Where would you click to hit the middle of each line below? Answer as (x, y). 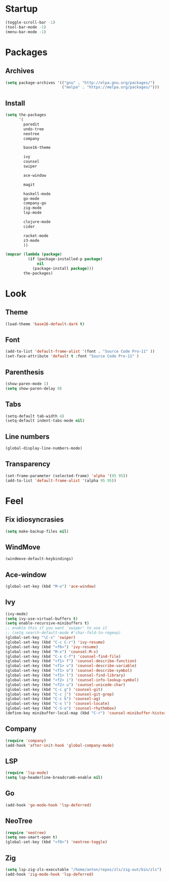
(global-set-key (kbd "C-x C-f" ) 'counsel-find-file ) (63, 656)
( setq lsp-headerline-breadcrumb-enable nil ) (54, 778)
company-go (35, 203)
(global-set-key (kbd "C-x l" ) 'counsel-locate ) (57, 704)
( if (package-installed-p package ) (65, 259)
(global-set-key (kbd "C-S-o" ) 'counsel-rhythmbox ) (61, 708)
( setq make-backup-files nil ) (37, 531)
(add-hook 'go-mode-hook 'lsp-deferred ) (49, 805)
